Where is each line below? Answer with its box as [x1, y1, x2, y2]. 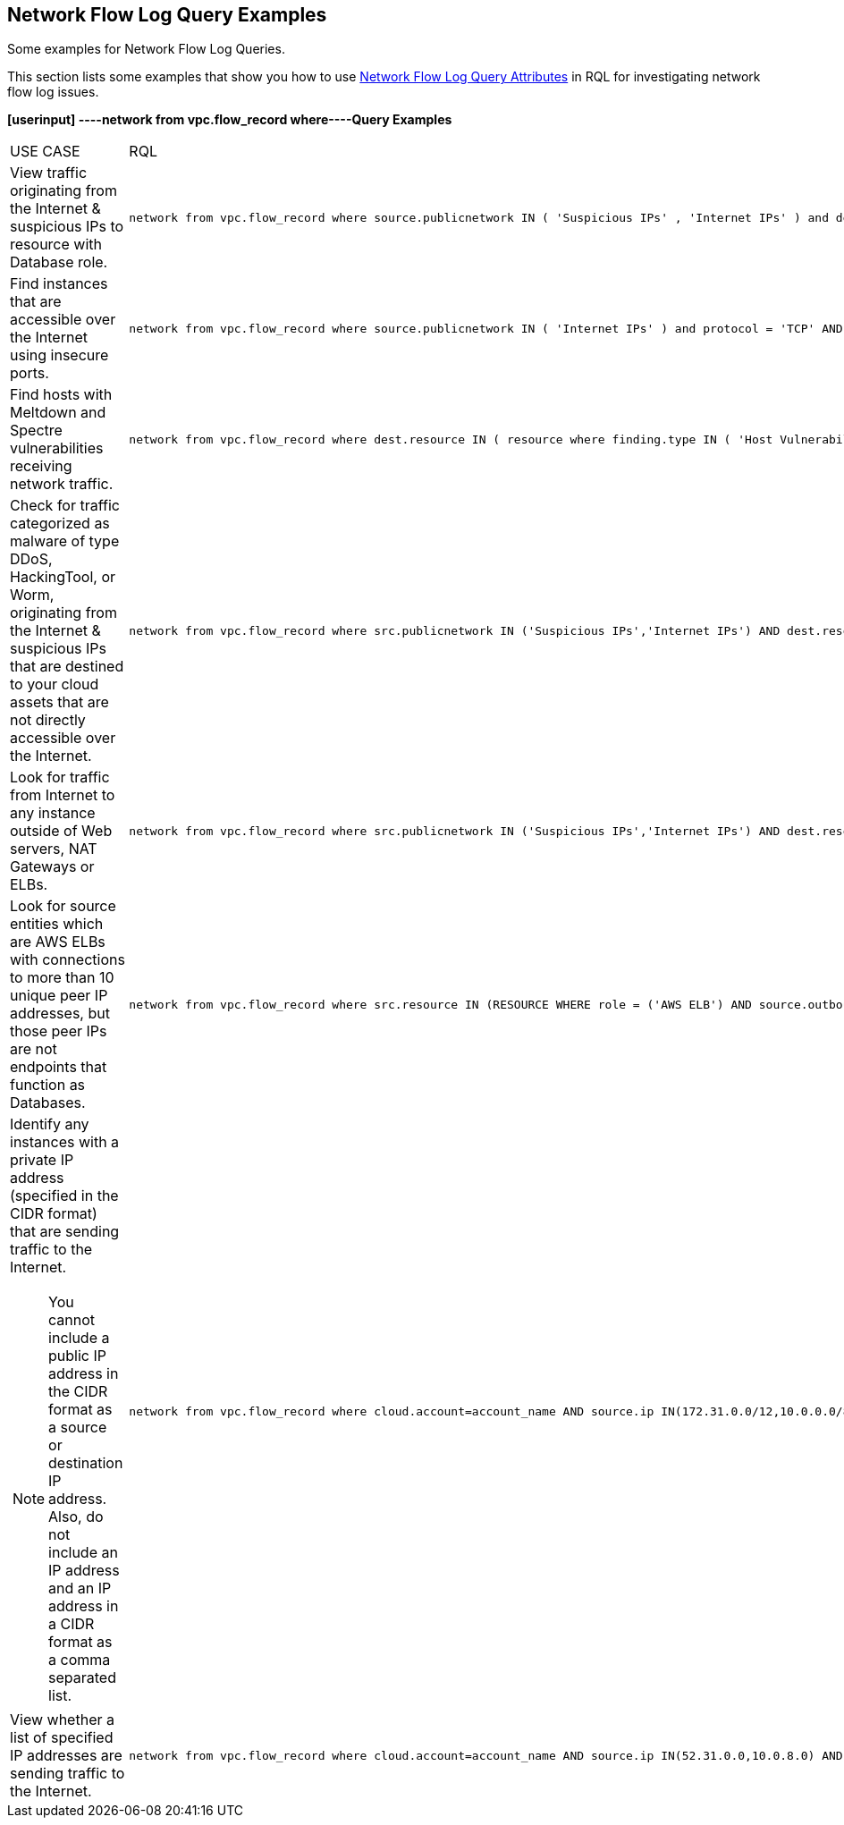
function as [10, 1076, 86, 1094]
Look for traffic [10, 768, 110, 787]
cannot [48, 1311, 96, 1330]
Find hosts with [10, 385, 113, 404]
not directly [10, 711, 86, 730]
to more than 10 [10, 968, 114, 987]
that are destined [10, 657, 124, 676]
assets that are [10, 693, 109, 712]
